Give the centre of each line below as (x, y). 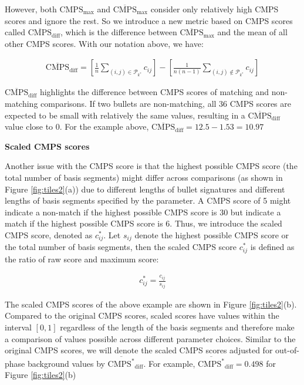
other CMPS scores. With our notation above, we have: (104, 43)
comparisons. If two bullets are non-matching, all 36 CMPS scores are (166, 103)
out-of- (287, 350)
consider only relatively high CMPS (215, 9)
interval (18, 327)
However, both (31, 9)
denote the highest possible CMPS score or (212, 234)
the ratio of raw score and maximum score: (82, 259)
